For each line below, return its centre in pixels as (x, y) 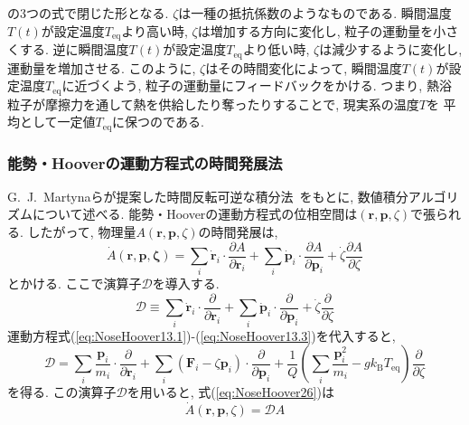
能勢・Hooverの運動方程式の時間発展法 (145, 162)
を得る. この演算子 (62, 392)
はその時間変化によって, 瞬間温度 (304, 67)
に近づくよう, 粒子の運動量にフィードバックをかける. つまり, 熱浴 (257, 85)
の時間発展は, (238, 231)
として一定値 (57, 122)
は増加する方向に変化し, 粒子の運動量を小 (322, 30)
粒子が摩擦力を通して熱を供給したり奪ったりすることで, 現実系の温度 (213, 104)
